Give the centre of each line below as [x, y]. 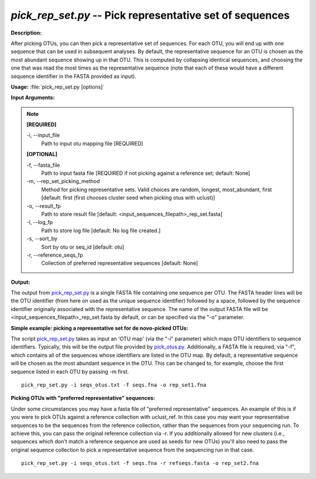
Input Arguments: [33, 98]
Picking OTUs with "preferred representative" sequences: [83, 398]
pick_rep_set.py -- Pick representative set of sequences [150, 15]
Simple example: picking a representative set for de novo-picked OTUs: [99, 328]
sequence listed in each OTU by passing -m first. [70, 371]
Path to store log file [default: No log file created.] [101, 230]
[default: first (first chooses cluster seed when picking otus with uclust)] [128, 198]
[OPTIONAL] [42, 154]
